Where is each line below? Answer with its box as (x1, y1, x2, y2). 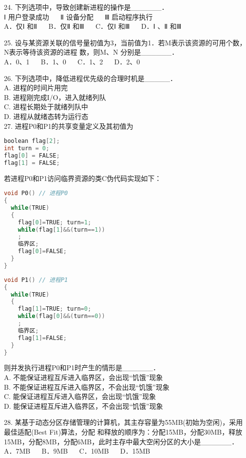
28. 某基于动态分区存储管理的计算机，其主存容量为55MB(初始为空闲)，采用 (4, 417, 243, 427)
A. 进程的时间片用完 (4, 82, 68, 93)
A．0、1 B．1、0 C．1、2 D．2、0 (4, 56, 140, 66)
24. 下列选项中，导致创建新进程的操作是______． (4, 2, 169, 12)
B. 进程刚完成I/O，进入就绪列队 (4, 92, 106, 102)
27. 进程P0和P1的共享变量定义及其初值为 (4, 120, 133, 131)
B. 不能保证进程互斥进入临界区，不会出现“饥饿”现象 (4, 381, 170, 392)
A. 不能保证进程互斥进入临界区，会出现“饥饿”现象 (4, 372, 163, 382)
